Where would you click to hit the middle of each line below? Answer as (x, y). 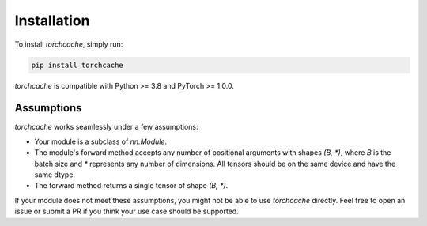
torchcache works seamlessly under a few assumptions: (106, 127)
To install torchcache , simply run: (69, 44)
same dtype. (55, 175)
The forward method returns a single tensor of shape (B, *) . (131, 186)
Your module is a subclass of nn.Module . (101, 141)
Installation (52, 21)
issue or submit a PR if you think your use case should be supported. (127, 211)
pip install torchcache (77, 65)
